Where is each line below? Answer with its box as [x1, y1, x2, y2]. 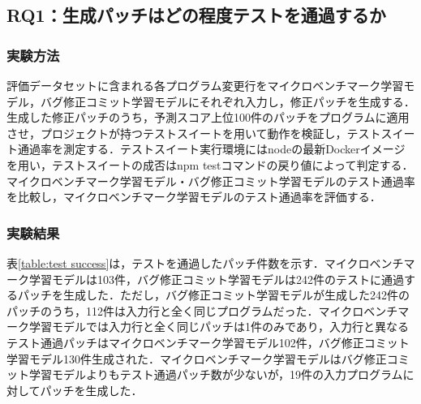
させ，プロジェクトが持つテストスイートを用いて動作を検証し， [6, 124, 347, 141]
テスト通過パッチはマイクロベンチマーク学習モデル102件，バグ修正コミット [6, 333, 410, 350]
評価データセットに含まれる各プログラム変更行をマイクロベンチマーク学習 [6, 77, 404, 93]
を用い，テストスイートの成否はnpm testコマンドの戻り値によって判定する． [6, 156, 414, 173]
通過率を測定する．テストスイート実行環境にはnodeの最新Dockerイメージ [17, 140, 406, 157]
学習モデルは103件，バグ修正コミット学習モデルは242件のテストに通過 [28, 270, 404, 287]
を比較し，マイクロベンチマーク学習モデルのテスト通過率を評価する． [6, 188, 381, 205]
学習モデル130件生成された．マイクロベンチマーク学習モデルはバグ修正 [6, 350, 387, 367]
